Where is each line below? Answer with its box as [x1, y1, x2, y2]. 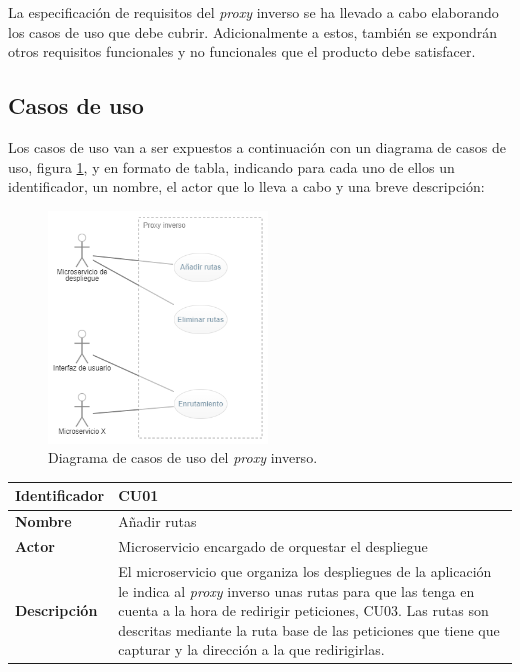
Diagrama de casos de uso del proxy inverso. [48, 447, 318, 468]
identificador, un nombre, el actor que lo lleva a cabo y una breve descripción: [8, 176, 485, 197]
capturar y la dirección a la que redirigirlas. [118, 639, 385, 660]
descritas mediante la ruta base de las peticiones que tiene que [118, 619, 500, 640]
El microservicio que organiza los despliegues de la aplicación [118, 561, 492, 581]
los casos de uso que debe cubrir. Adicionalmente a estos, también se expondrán [8, 21, 498, 42]
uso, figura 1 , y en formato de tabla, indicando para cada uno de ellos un [8, 156, 455, 177]
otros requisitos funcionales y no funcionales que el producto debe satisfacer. [8, 41, 476, 62]
